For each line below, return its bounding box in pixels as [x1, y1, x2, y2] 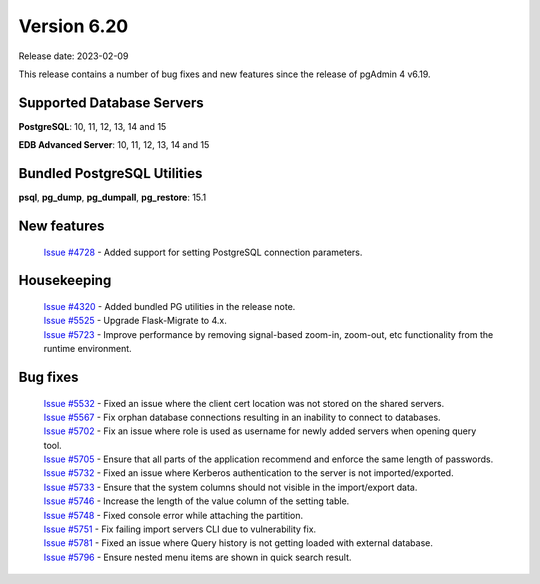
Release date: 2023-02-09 [18, 50, 129, 62]
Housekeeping [18, 272, 112, 289]
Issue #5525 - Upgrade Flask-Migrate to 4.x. [43, 315, 227, 327]
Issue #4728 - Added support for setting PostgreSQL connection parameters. [43, 246, 363, 258]
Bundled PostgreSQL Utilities [18, 165, 203, 182]
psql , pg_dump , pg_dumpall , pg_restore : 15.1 [18, 191, 207, 204]
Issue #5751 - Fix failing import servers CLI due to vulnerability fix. [43, 523, 317, 535]
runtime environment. [43, 343, 132, 355]
